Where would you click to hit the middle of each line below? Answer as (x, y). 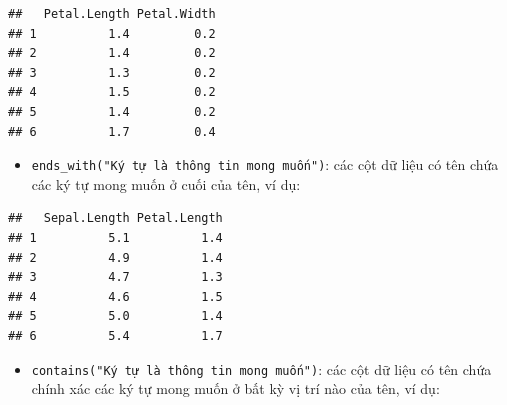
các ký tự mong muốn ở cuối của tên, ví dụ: (166, 183)
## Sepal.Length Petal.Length (115, 218)
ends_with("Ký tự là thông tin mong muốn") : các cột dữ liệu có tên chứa (265, 164)
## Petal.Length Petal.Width (112, 14)
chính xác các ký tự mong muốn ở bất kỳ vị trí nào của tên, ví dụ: (235, 388)
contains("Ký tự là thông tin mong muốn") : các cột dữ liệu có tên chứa (261, 368)
